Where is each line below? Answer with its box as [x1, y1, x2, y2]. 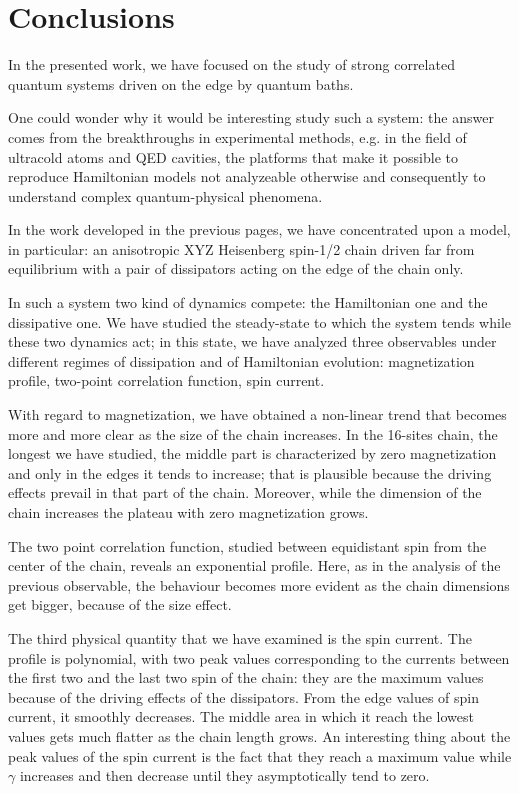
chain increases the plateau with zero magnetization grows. [8, 502, 369, 522]
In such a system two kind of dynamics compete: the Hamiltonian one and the [8, 292, 488, 313]
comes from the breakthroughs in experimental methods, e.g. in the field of [8, 126, 467, 147]
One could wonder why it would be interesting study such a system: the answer [8, 107, 494, 128]
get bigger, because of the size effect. [8, 594, 232, 615]
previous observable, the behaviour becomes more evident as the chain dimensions [8, 574, 510, 595]
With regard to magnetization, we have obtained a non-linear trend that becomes [8, 404, 507, 425]
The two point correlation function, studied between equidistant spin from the [8, 535, 487, 556]
